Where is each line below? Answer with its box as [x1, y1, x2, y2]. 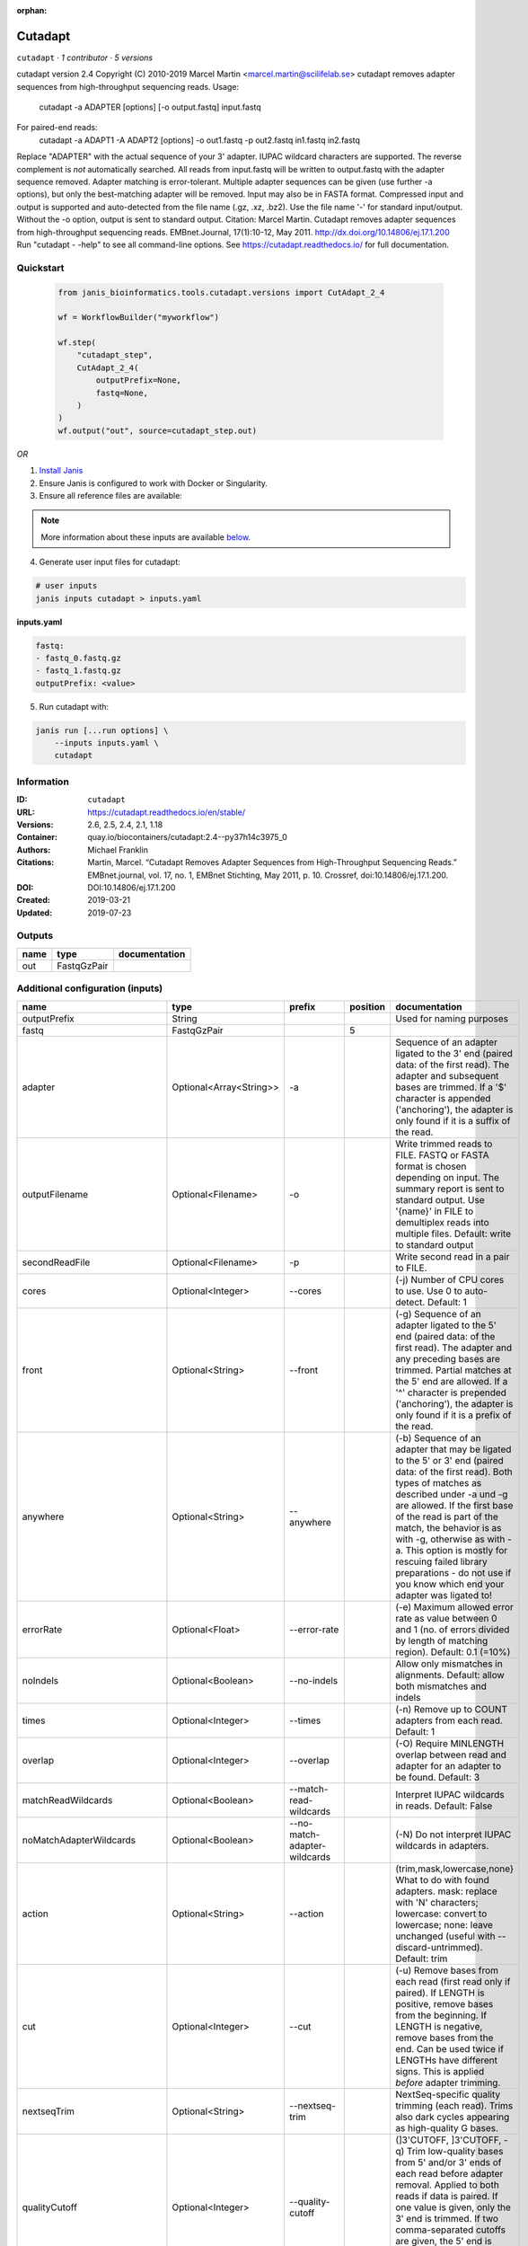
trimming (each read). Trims [395, 2099, 514, 2111]
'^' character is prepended [395, 1386, 507, 1399]
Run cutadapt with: [39, 701, 110, 712]
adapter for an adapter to [395, 1759, 502, 1772]
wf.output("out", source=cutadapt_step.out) [57, 425, 258, 436]
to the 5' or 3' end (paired [395, 1454, 505, 1466]
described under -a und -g [395, 1488, 508, 1500]
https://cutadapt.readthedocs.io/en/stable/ [87, 807, 246, 818]
